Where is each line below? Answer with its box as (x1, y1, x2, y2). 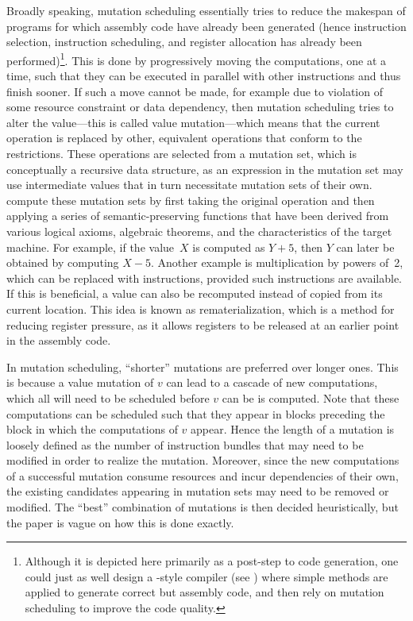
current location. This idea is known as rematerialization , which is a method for (6, 300, 395, 317)
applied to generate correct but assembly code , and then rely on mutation (25, 584, 384, 600)
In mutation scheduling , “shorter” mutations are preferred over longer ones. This (6, 358, 399, 375)
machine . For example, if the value (6, 238, 175, 255)
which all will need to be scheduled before (6, 389, 210, 406)
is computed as (192, 238, 265, 255)
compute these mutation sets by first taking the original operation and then (6, 191, 375, 208)
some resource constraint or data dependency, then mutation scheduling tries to (6, 98, 394, 115)
